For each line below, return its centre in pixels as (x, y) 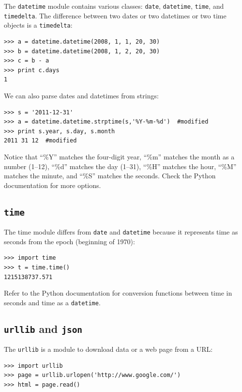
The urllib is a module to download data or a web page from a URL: (108, 349)
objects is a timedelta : (38, 25)
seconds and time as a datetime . (52, 302)
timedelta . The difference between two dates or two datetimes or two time (115, 15)
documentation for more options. (53, 185)
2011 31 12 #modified (40, 141)
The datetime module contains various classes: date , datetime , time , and (114, 6)
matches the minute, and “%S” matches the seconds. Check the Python (110, 176)
